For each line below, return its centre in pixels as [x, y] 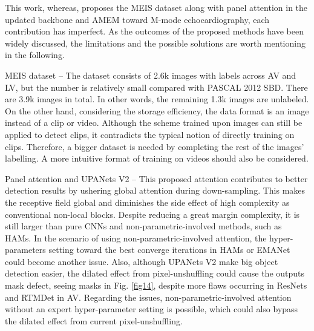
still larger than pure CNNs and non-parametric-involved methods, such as [143, 226]
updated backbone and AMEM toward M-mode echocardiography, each [137, 19]
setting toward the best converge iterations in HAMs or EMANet [169, 250]
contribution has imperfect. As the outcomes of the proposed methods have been [154, 31]
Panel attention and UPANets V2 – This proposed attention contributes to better [156, 178]
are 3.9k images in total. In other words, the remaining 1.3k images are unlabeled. [157, 99]
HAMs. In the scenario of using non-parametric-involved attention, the [136, 238]
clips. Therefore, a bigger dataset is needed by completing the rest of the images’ [155, 146]
